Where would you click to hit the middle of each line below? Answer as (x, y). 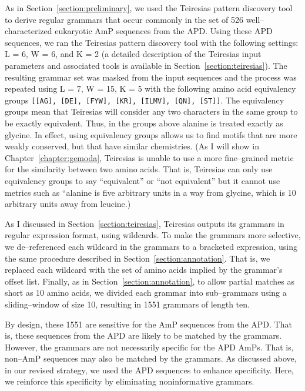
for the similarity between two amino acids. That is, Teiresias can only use (139, 169)
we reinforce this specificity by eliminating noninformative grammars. (130, 381)
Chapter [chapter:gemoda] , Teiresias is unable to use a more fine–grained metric (149, 157)
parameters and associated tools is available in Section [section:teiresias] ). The (146, 65)
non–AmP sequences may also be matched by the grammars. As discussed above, (151, 358)
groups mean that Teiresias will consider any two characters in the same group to (151, 111)
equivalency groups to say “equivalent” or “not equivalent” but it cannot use (143, 180)
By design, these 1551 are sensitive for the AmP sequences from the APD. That (148, 324)
